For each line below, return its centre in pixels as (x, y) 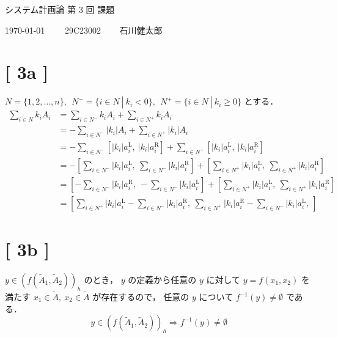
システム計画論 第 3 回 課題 (60, 9)
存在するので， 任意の (145, 297)
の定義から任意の (162, 280)
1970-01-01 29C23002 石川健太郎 (84, 30)
